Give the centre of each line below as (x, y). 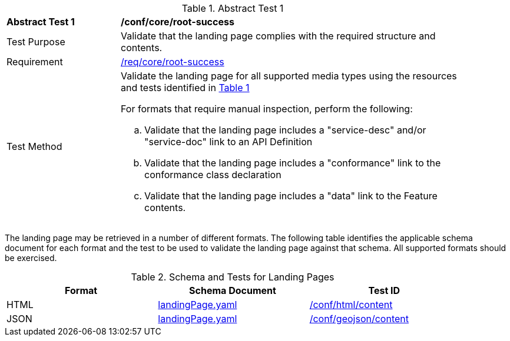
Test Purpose (36, 42)
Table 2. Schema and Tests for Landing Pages (233, 277)
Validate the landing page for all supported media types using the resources (289, 76)
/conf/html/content (351, 305)
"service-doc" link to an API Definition (228, 142)
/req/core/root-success (173, 62)
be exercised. (31, 258)
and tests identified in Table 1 (185, 88)
